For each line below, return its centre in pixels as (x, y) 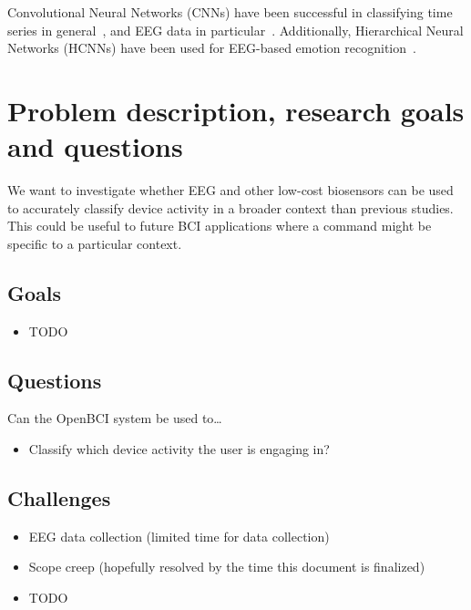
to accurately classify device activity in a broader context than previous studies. (230, 207)
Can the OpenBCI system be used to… (115, 418)
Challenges (59, 498)
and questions (95, 146)
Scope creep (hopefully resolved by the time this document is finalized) (227, 567)
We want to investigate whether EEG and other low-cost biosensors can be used (230, 190)
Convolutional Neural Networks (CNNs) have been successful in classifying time (230, 12)
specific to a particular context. (95, 243)
